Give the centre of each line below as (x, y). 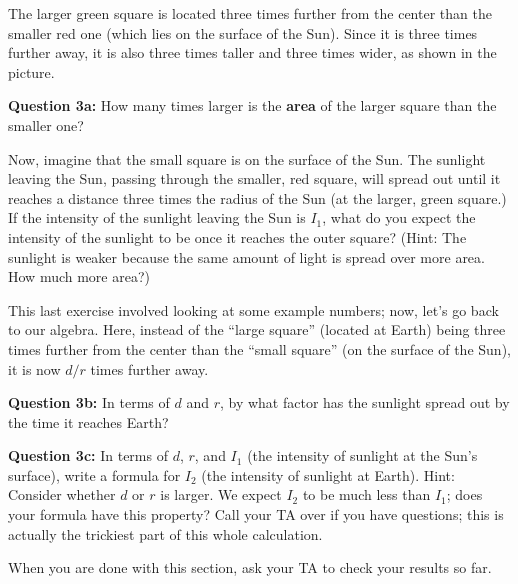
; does (464, 494)
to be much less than (366, 494)
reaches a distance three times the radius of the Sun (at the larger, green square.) (257, 197)
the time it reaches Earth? (88, 421)
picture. (31, 71)
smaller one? (46, 124)
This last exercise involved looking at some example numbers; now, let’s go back (253, 309)
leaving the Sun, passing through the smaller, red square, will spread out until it (254, 178)
